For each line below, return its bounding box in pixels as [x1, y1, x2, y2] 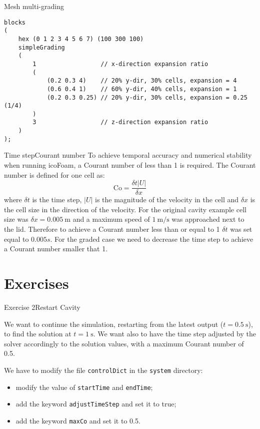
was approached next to [171, 214, 244, 224]
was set [230, 224, 252, 234]
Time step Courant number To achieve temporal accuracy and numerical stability [4, 150, 252, 160]
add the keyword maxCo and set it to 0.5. [15, 415, 140, 425]
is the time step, [32, 194, 82, 205]
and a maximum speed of [72, 214, 150, 224]
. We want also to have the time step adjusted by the [93, 328, 256, 339]
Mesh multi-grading [4, 1, 64, 11]
